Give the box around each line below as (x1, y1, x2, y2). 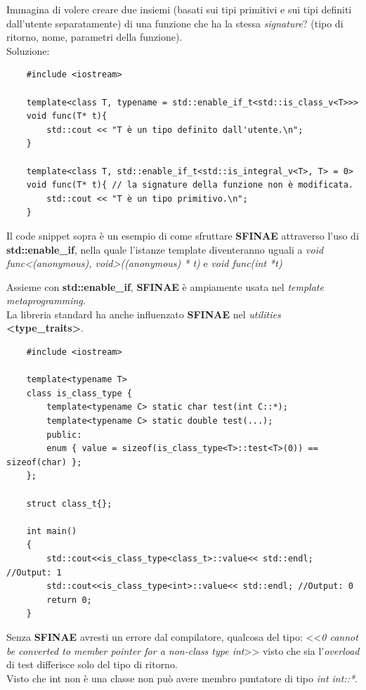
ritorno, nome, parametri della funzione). (6, 30, 183, 44)
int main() (26, 526, 77, 536)
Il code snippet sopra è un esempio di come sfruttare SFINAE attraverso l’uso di (6, 228, 359, 242)
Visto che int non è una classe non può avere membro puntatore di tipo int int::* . (6, 670, 358, 685)
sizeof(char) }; (6, 457, 82, 467)
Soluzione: (6, 43, 50, 58)
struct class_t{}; (26, 498, 112, 509)
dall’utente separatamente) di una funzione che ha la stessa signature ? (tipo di (6, 15, 344, 30)
